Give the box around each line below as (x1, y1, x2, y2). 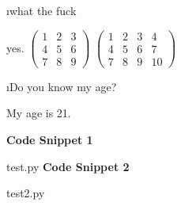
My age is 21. (6, 105, 71, 121)
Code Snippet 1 (6, 131, 93, 147)
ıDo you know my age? (6, 78, 117, 94)
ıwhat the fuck (6, 2, 77, 18)
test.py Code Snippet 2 (6, 158, 130, 174)
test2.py (6, 185, 45, 201)
